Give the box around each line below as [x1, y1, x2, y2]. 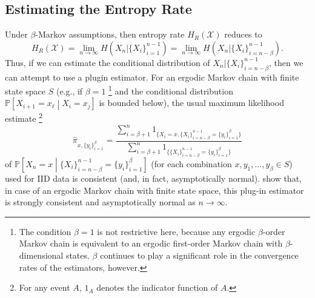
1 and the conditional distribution [108, 83, 233, 97]
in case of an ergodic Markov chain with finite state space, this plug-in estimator [5, 184, 304, 196]
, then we [269, 56, 303, 68]
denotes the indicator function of [96, 281, 218, 294]
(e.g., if [56, 84, 83, 97]
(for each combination [151, 157, 232, 170]
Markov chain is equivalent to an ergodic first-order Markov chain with [19, 237, 283, 250]
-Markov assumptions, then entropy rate [35, 28, 185, 41]
